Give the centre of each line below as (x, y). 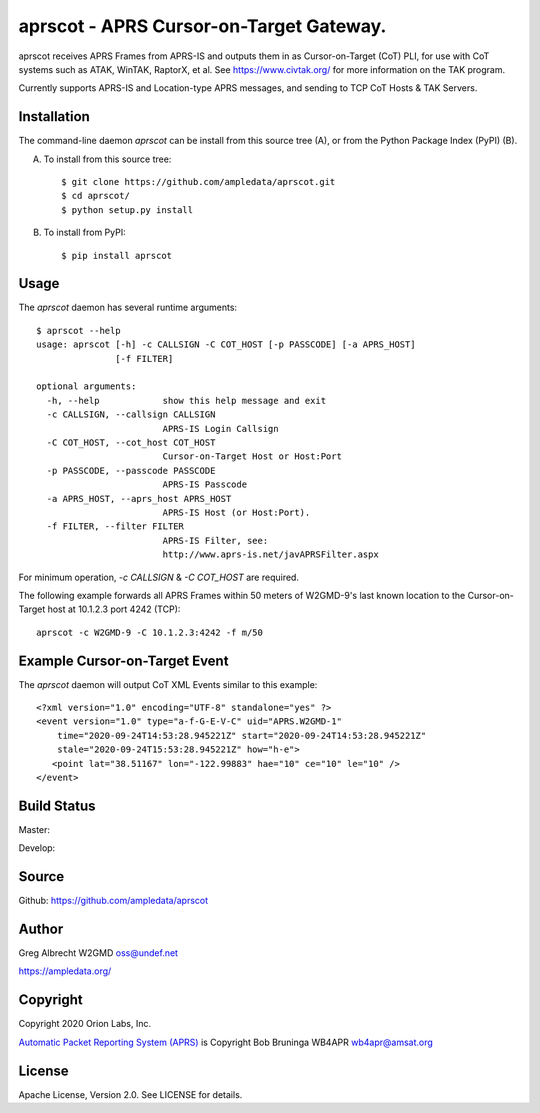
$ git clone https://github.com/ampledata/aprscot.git (198, 182)
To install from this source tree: (107, 159)
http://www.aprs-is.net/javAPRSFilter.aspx (270, 554)
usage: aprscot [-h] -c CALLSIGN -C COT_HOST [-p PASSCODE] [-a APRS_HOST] (226, 344)
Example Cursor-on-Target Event (123, 660)
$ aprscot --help (78, 330)
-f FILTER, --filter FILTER (115, 526)
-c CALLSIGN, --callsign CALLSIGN (131, 414)
